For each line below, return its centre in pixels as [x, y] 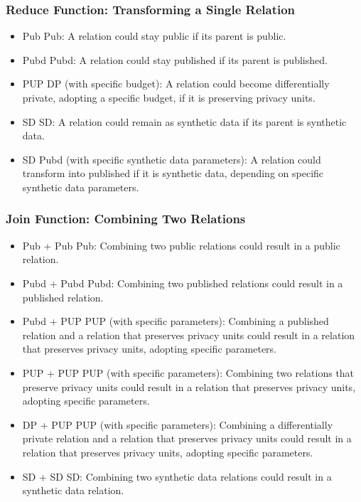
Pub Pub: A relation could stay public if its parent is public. [154, 36]
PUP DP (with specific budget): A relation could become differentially [176, 84]
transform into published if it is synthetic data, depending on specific [173, 173]
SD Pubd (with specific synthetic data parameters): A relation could [172, 159]
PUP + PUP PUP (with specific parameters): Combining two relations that [188, 372]
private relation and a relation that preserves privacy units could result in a [187, 438]
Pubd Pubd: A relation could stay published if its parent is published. [175, 59]
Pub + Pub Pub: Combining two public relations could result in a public [181, 245]
